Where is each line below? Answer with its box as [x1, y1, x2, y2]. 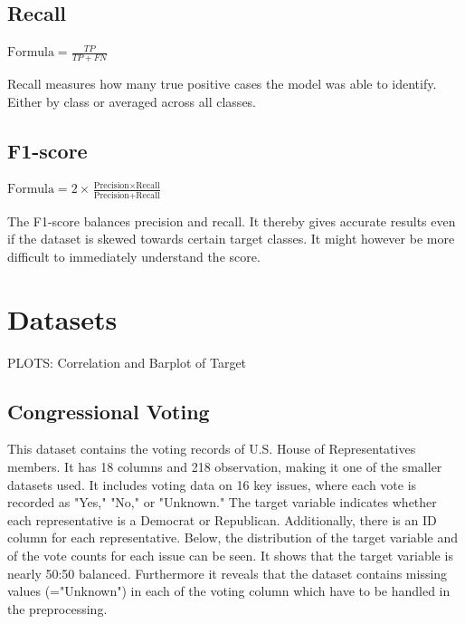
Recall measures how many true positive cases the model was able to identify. [7, 74, 437, 93]
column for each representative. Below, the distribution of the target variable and [7, 528, 458, 547]
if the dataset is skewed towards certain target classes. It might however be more [7, 229, 455, 248]
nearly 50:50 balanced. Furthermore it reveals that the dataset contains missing [7, 563, 448, 582]
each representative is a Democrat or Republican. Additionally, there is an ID [7, 510, 437, 529]
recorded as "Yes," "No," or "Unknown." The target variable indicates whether [7, 493, 437, 512]
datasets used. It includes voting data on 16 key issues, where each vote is [7, 475, 417, 494]
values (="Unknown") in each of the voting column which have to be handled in [7, 581, 451, 600]
